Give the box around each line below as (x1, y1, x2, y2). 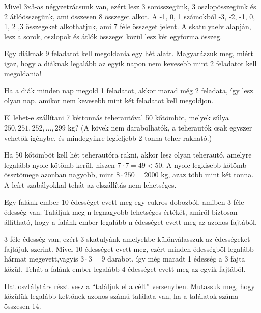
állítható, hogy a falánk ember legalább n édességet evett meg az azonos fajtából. (4, 216, 257, 227)
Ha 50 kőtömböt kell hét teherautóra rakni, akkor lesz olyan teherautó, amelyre (4, 149, 252, 160)
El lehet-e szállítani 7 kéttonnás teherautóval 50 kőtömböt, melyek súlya (4, 112, 229, 123)
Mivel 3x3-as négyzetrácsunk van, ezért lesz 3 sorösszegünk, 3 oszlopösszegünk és (4, 1, 256, 11)
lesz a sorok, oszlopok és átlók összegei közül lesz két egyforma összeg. (4, 31, 222, 41)
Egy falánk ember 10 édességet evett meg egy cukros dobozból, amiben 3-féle (4, 196, 244, 207)
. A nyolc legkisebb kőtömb (162, 159, 247, 170)
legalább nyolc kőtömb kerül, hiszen (4, 159, 115, 170)
